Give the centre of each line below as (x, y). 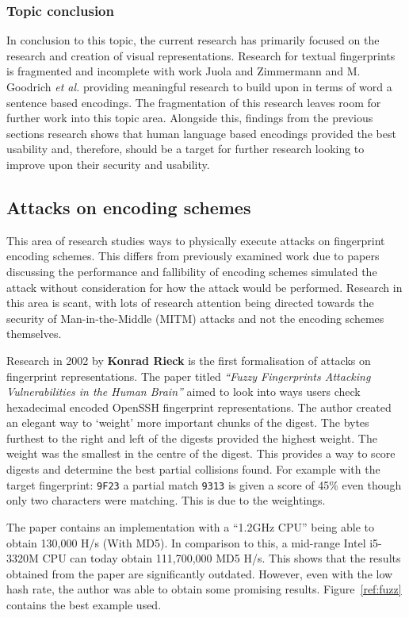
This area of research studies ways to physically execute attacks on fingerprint (196, 240)
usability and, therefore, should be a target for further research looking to (185, 149)
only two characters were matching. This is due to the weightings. (166, 500)
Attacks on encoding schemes (129, 207)
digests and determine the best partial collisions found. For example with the (193, 469)
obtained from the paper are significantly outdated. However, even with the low (200, 573)
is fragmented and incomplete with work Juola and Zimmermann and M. (183, 71)
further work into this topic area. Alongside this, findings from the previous (190, 118)
